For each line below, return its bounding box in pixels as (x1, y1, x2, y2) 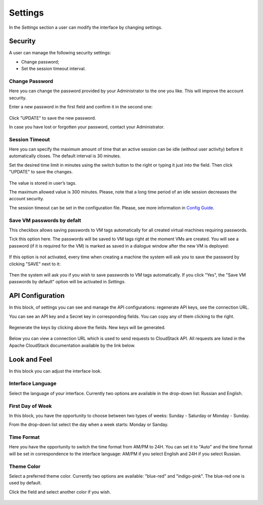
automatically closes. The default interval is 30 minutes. (9, 153, 121, 159)
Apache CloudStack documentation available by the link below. (9, 342, 136, 348)
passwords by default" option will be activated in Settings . (9, 279, 126, 285)
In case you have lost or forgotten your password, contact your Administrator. (9, 124, 165, 129)
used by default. (9, 480, 42, 486)
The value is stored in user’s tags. (9, 180, 76, 186)
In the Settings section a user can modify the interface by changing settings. (9, 24, 163, 30)
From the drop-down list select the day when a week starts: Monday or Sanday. (9, 421, 169, 427)
